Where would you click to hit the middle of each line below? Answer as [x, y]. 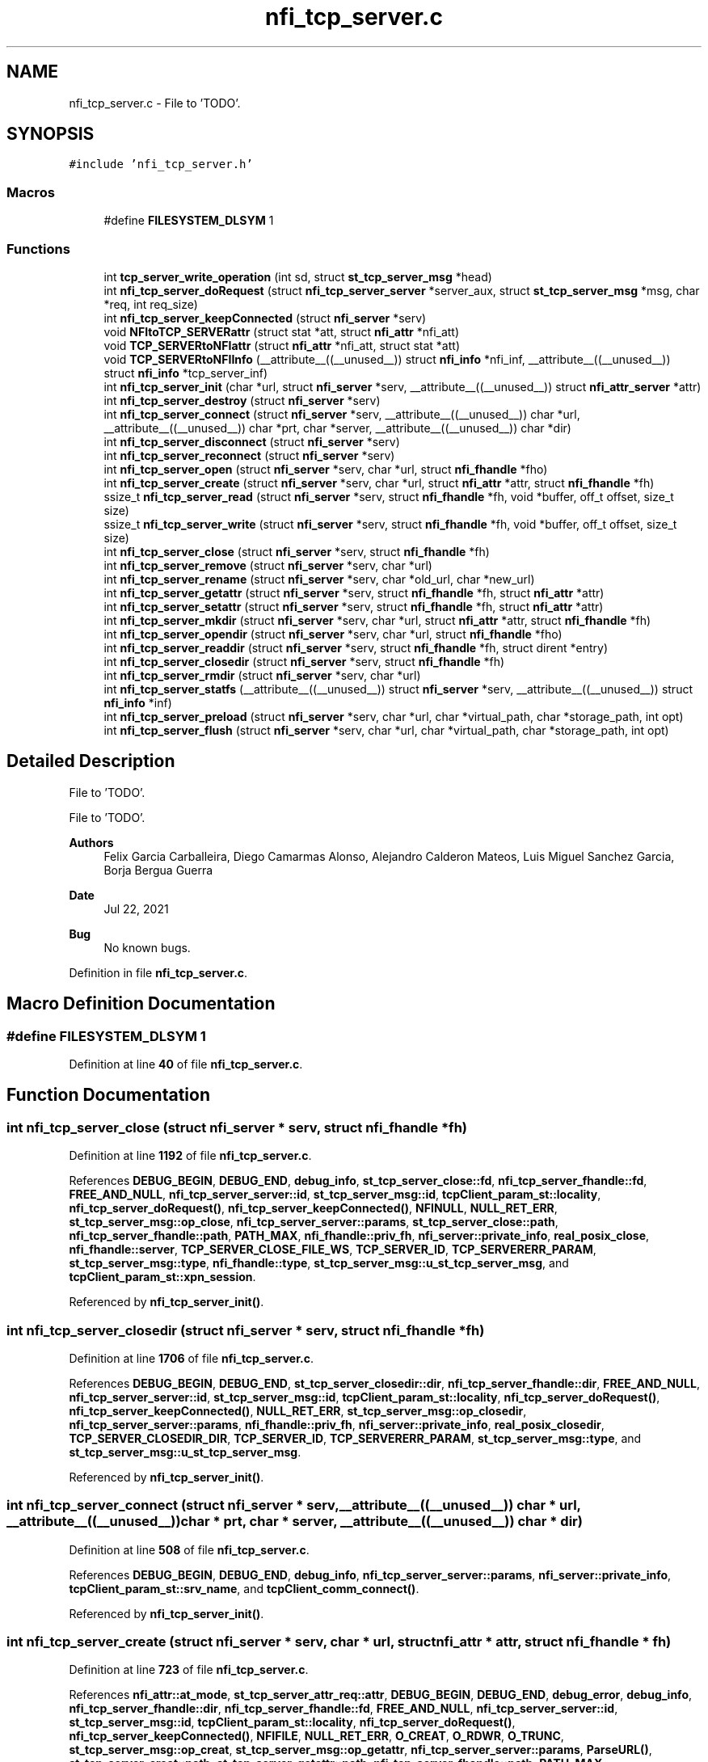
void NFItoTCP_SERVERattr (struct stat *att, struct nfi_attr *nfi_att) [282, 331]
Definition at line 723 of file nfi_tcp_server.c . [189, 1670]
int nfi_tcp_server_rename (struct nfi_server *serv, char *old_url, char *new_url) [319, 579]
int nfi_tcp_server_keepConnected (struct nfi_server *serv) [265, 318]
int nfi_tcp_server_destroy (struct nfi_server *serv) [242, 400]
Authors [91, 842]
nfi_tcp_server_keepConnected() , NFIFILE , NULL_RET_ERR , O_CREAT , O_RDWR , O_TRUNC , [316, 1736]
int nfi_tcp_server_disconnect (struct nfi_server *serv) [252, 441]
